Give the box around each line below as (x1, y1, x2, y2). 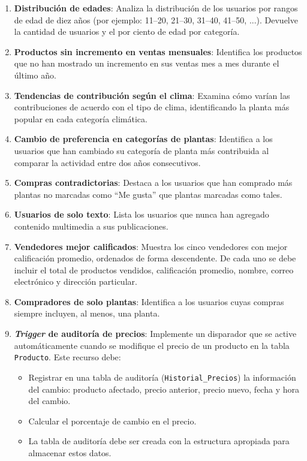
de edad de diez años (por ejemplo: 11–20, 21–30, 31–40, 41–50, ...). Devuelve (14, 13, 298, 26)
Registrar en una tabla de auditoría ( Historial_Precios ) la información (28, 370, 296, 383)
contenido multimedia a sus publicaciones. (14, 219, 168, 232)
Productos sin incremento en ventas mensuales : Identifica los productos (14, 45, 302, 58)
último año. (14, 68, 56, 81)
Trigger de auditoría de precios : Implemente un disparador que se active (14, 327, 297, 340)
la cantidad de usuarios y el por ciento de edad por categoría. (14, 25, 240, 38)
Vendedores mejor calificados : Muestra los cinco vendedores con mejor (14, 240, 288, 252)
